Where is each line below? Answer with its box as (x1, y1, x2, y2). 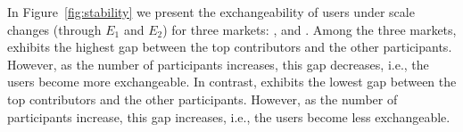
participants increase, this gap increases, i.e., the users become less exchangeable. (7, 107, 451, 126)
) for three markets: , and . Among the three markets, (162, 20, 457, 38)
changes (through (7, 20, 102, 38)
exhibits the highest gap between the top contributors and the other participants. (7, 37, 452, 56)
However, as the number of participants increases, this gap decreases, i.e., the (7, 54, 429, 73)
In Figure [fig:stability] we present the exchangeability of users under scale (7, 3, 415, 21)
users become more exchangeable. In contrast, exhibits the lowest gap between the (7, 72, 457, 91)
